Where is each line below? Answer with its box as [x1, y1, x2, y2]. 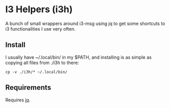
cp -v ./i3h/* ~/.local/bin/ [5, 69, 68, 74]
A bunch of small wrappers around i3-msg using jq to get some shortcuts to [5, 20, 165, 26]
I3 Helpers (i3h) [5, 4, 73, 15]
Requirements [5, 83, 51, 92]
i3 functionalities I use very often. [5, 25, 76, 32]
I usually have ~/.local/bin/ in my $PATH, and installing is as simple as [5, 54, 152, 60]
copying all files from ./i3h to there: [5, 60, 79, 66]
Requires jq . [5, 97, 31, 103]
